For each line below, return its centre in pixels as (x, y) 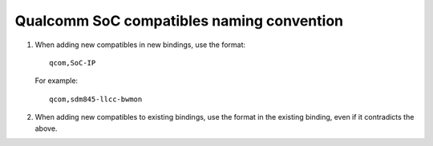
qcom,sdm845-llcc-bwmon (96, 99)
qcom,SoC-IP (73, 63)
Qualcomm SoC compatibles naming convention (179, 21)
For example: (57, 81)
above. (46, 128)
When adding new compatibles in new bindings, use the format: (140, 45)
